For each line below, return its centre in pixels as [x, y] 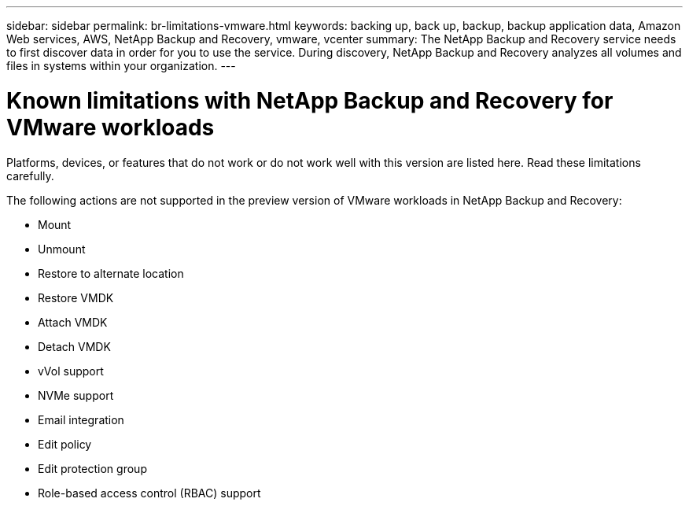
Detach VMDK [74, 346]
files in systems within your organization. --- [121, 66]
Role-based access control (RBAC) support [149, 493]
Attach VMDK [73, 322]
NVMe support [76, 395]
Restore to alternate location [111, 273]
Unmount [62, 249]
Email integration [81, 419]
